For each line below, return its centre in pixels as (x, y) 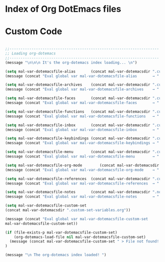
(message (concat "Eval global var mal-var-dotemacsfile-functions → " (82, 116)
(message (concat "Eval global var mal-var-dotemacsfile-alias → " (82, 76)
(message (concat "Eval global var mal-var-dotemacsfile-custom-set (77, 219)
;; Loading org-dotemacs (30, 53)
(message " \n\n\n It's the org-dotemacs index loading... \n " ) (71, 62)
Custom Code (34, 32)
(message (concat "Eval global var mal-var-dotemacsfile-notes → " (82, 197)
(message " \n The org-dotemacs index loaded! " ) (56, 255)
